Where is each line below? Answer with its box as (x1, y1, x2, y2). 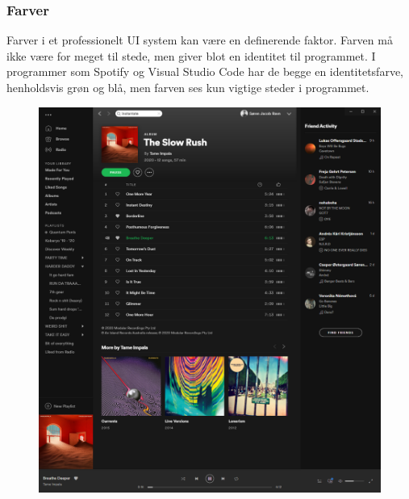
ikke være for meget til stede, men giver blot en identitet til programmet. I (6, 47, 376, 64)
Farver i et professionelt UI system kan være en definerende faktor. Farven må (6, 31, 393, 48)
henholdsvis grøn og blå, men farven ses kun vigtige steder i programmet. (6, 79, 369, 95)
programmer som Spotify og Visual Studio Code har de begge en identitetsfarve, (6, 63, 403, 80)
